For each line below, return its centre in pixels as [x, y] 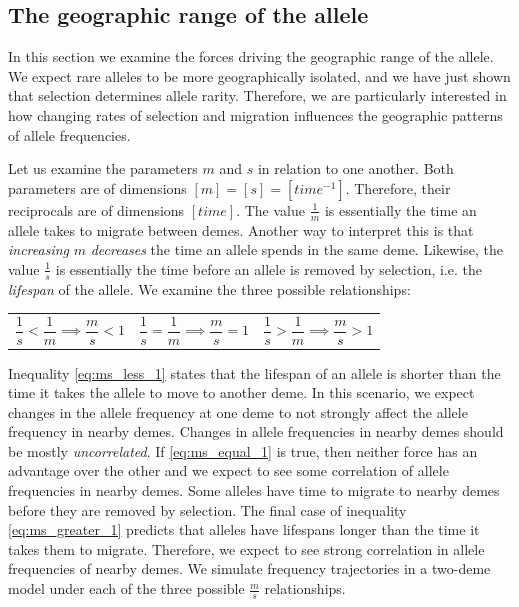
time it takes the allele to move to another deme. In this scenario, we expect [241, 392]
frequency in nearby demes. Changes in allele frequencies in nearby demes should [256, 431]
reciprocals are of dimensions [96, 209]
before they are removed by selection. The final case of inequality [207, 509]
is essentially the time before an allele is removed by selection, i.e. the [268, 268]
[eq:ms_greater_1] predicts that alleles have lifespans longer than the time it [244, 529]
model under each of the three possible [126, 588]
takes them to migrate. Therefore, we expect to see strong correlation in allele [246, 548]
